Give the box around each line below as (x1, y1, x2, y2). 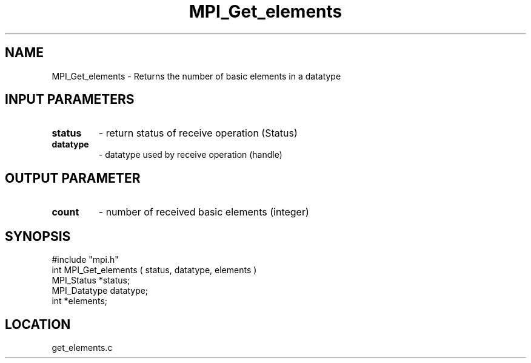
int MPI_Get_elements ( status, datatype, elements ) (52, 265, 257, 276)
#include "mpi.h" (52, 254, 119, 265)
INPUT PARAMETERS (5, 92, 135, 107)
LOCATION (5, 316, 71, 332)
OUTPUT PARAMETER (5, 170, 141, 186)
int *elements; (52, 296, 108, 307)
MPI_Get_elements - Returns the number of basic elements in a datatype (52, 70, 341, 81)
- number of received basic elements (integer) (98, 206, 309, 219)
